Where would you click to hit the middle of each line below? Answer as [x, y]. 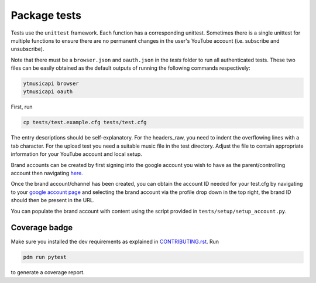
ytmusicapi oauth [48, 92]
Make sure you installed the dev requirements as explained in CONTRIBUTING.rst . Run [115, 242]
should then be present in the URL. [53, 200]
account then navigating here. [47, 173]
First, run [22, 107]
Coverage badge [42, 228]
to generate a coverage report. [48, 272]
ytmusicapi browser [51, 84]
